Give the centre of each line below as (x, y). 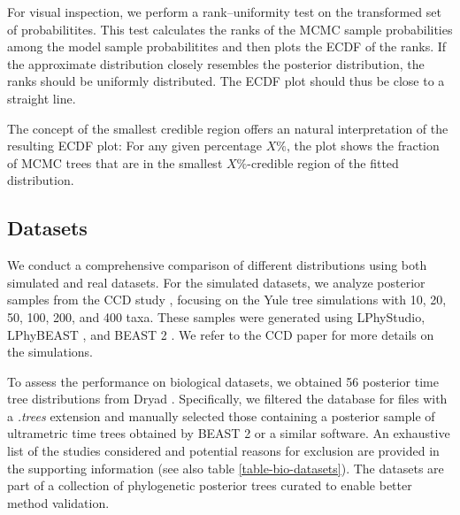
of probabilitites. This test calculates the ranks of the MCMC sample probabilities (230, 29)
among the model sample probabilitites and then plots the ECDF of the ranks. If (227, 46)
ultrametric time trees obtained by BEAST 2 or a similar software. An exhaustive (229, 433)
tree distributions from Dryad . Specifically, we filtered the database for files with (227, 399)
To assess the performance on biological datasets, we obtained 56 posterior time (223, 381)
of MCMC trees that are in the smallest (115, 162)
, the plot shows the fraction (363, 146)
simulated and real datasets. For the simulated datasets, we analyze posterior (216, 282)
